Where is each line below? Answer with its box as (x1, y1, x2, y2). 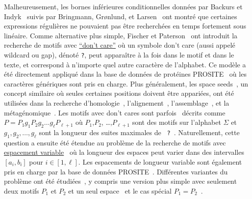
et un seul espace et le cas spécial (68, 185, 172, 196)
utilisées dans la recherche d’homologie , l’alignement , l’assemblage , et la (4, 98, 229, 108)
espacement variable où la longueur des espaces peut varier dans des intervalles (4, 147, 244, 157)
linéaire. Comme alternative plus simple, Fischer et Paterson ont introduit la (4, 30, 238, 40)
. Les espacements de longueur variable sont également (78, 156, 242, 167)
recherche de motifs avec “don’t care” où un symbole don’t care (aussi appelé (4, 40, 235, 50)
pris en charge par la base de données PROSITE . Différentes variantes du (4, 166, 228, 176)
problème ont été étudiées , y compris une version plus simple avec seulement (4, 176, 237, 186)
